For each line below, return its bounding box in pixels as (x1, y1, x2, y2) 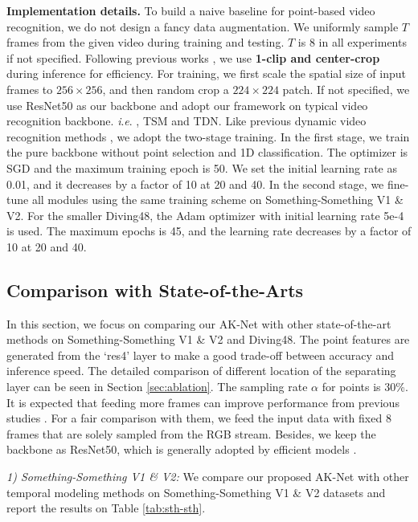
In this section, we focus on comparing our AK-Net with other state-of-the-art (6, 315, 391, 332)
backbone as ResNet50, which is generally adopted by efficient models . (6, 441, 357, 458)
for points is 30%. (322, 378, 408, 395)
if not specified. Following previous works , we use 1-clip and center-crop (6, 49, 380, 66)
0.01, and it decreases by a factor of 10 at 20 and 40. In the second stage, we (6, 175, 384, 192)
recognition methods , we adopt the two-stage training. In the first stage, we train (6, 128, 410, 145)
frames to (6, 80, 53, 97)
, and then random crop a (102, 80, 229, 97)
